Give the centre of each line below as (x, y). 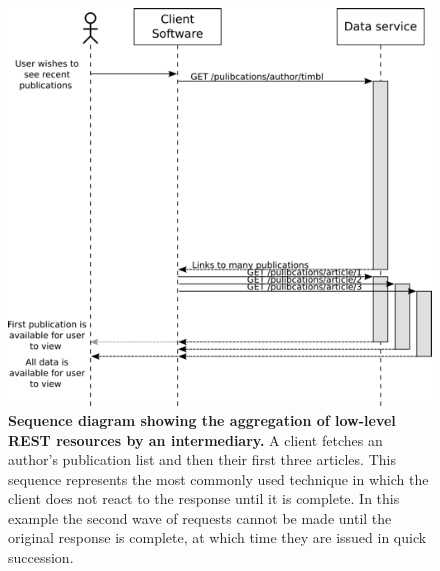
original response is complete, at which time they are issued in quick (217, 537)
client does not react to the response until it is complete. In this (204, 498)
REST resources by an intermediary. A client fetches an (195, 439)
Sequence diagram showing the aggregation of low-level (202, 419)
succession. (41, 557)
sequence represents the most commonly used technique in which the (218, 478)
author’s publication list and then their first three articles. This (202, 459)
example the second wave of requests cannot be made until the (200, 517)
